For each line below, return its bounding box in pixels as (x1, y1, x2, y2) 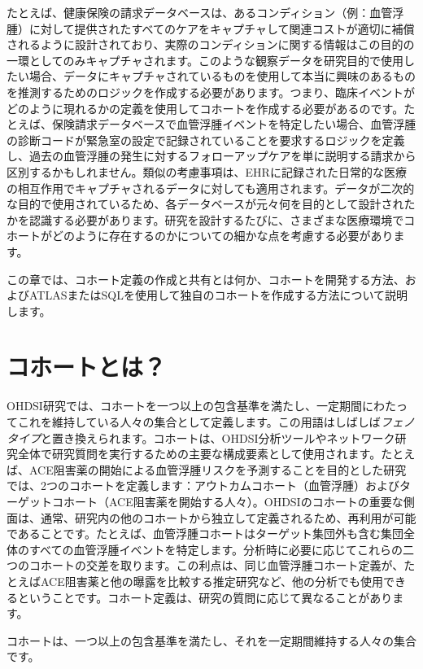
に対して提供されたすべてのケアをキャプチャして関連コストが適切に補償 (28, 20, 415, 37)
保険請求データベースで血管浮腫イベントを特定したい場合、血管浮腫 (51, 116, 416, 133)
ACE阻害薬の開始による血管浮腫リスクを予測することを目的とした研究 (28, 461, 407, 478)
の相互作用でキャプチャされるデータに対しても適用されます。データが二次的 (7, 179, 415, 196)
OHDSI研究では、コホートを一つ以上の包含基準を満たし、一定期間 (7, 397, 362, 414)
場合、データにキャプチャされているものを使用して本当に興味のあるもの (28, 68, 416, 85)
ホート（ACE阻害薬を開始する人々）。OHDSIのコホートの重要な (63, 492, 403, 509)
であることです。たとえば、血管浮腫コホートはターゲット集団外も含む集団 (7, 525, 404, 542)
